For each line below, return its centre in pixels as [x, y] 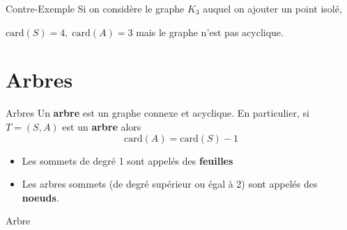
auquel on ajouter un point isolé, [272, 8]
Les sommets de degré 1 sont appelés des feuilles [128, 160]
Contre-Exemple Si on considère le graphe [95, 8]
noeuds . [40, 197]
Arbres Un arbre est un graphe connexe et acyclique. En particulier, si [157, 113]
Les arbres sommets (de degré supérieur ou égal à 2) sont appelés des [170, 184]
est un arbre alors [102, 126]
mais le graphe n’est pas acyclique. [210, 32]
